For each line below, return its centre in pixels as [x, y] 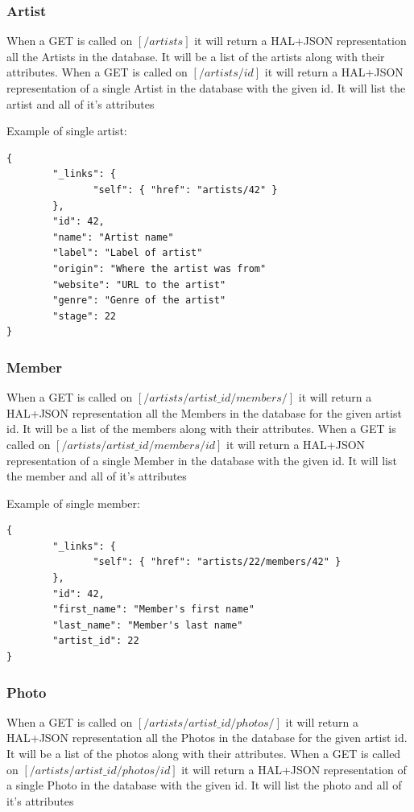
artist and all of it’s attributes [81, 103]
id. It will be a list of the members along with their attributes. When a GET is [201, 429]
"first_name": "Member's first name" [153, 610]
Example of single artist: [67, 131]
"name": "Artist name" [113, 237]
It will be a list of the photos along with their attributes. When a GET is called [204, 754]
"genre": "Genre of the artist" [139, 301]
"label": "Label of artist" [128, 253]
